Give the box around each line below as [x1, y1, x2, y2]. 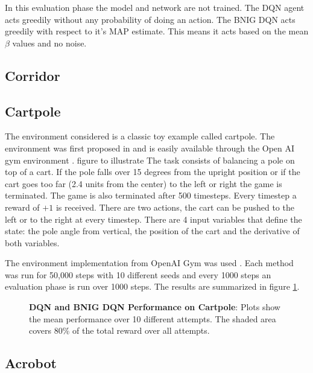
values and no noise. [12, 36, 87, 49]
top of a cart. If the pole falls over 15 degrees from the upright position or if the [5, 165, 300, 178]
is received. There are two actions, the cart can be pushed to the [55, 200, 294, 213]
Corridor [5, 66, 60, 84]
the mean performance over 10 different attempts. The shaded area [29, 312, 276, 325]
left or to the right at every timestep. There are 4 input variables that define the [5, 212, 302, 225]
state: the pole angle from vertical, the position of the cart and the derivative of [5, 225, 300, 237]
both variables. [5, 236, 60, 249]
